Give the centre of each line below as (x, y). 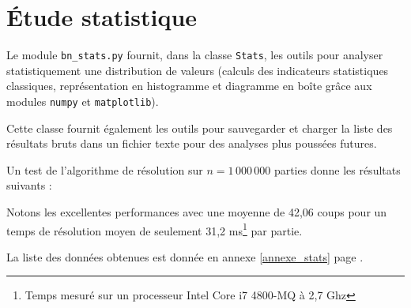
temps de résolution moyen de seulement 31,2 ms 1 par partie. (155, 229)
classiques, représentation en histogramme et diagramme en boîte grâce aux (189, 86)
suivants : (29, 185)
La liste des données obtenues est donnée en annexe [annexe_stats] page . (185, 256)
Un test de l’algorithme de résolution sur (105, 169)
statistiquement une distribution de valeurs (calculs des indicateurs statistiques (198, 70)
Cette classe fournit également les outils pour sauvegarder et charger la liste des (200, 128)
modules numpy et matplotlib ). (83, 101)
